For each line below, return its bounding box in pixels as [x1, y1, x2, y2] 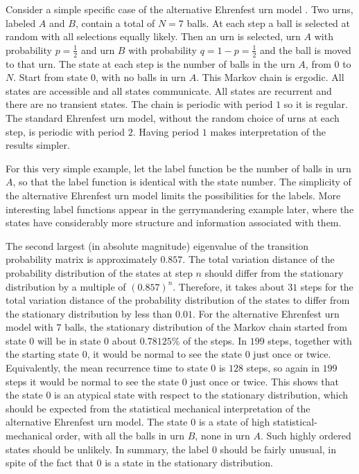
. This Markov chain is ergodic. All [196, 70, 344, 84]
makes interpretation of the [210, 124, 326, 138]
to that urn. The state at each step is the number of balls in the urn [6, 56, 295, 71]
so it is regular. [283, 97, 348, 111]
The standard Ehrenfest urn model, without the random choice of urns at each [6, 110, 340, 125]
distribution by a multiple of [6, 279, 126, 293]
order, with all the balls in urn [55, 428, 185, 443]
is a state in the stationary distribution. [105, 455, 273, 470]
